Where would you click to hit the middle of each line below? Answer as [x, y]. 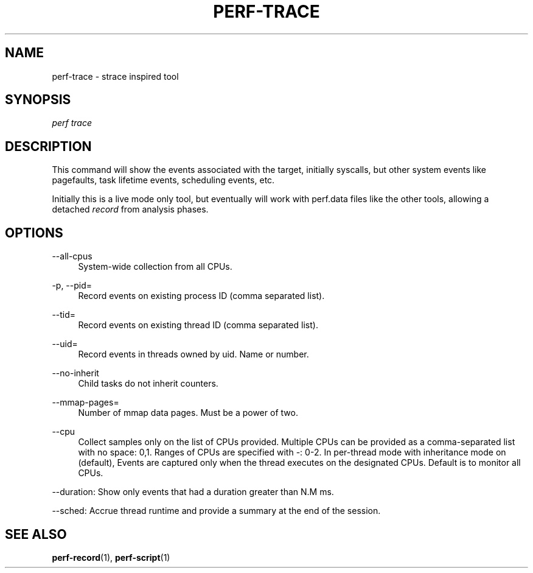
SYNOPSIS [38, 100]
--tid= [64, 315]
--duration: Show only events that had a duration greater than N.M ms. [193, 492]
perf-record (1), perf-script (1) [111, 557]
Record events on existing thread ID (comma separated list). [198, 325]
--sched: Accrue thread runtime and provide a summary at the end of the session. [216, 511]
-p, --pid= [72, 286]
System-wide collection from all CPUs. [155, 267]
